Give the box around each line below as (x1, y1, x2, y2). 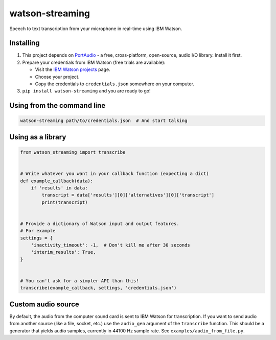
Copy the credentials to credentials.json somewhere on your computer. (35, 81, 194, 87)
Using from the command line (9, 101, 106, 110)
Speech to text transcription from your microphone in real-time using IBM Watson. (9, 26, 182, 32)
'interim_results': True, (31, 249, 96, 255)
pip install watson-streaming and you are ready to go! (22, 88, 151, 94)
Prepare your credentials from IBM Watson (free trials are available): (22, 59, 166, 65)
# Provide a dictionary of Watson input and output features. (20, 221, 179, 227)
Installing (9, 39, 40, 47)
